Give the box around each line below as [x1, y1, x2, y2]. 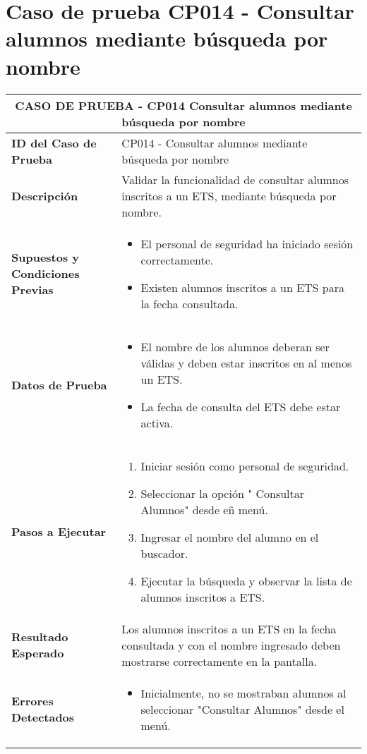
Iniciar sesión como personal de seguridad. [140, 457, 349, 474]
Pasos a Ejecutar [11, 523, 107, 540]
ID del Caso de [11, 134, 97, 151]
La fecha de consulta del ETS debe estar [140, 398, 341, 415]
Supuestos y [11, 249, 80, 265]
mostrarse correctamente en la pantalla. [121, 652, 318, 669]
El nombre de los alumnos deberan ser [140, 338, 330, 355]
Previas [11, 281, 54, 298]
